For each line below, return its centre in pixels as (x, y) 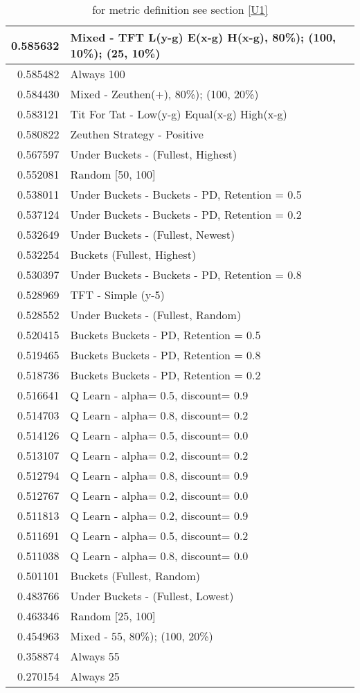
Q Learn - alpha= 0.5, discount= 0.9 (159, 395)
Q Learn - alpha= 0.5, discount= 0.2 (159, 535)
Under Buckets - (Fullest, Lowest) (152, 596)
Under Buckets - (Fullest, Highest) (154, 154)
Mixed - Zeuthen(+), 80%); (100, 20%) (164, 94)
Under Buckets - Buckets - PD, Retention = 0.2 (186, 214)
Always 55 (95, 656)
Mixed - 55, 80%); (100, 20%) (142, 636)
